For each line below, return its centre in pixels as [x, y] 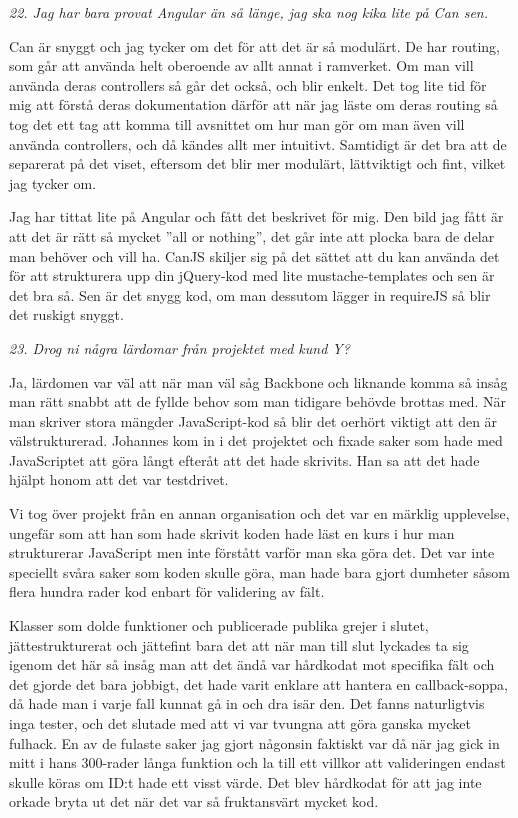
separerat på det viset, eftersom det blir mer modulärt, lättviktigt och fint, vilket [257, 163]
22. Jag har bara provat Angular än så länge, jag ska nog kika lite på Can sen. [249, 12]
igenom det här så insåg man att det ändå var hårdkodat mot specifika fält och [252, 664]
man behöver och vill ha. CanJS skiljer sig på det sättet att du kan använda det [254, 255]
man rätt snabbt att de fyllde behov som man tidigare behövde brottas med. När [258, 401]
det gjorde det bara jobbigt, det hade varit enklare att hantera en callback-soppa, [258, 683]
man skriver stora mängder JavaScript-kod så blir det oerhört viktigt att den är [253, 420]
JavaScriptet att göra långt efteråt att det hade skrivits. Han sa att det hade [244, 459]
